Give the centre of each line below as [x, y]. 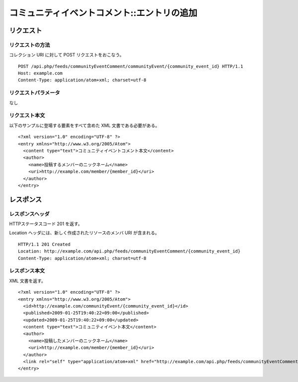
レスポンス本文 [27, 271]
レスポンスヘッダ [29, 214]
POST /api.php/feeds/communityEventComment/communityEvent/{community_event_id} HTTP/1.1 [131, 66]
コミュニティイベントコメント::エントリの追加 [103, 13]
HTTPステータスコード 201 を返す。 [46, 224]
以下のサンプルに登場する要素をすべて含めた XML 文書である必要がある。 [84, 125]
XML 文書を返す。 [27, 281]
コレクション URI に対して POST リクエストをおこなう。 [67, 55]
